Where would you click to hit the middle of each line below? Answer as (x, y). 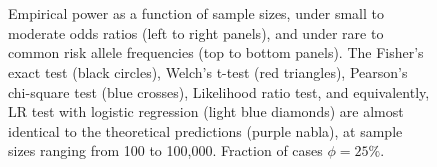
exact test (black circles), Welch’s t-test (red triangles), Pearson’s (208, 71)
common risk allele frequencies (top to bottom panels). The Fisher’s (216, 52)
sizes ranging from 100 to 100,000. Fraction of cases (165, 150)
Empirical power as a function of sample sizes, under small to (196, 13)
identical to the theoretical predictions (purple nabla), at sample (205, 130)
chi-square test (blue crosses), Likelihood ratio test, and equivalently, (219, 91)
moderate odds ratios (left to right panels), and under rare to (196, 32)
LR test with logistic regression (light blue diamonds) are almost (206, 111)
